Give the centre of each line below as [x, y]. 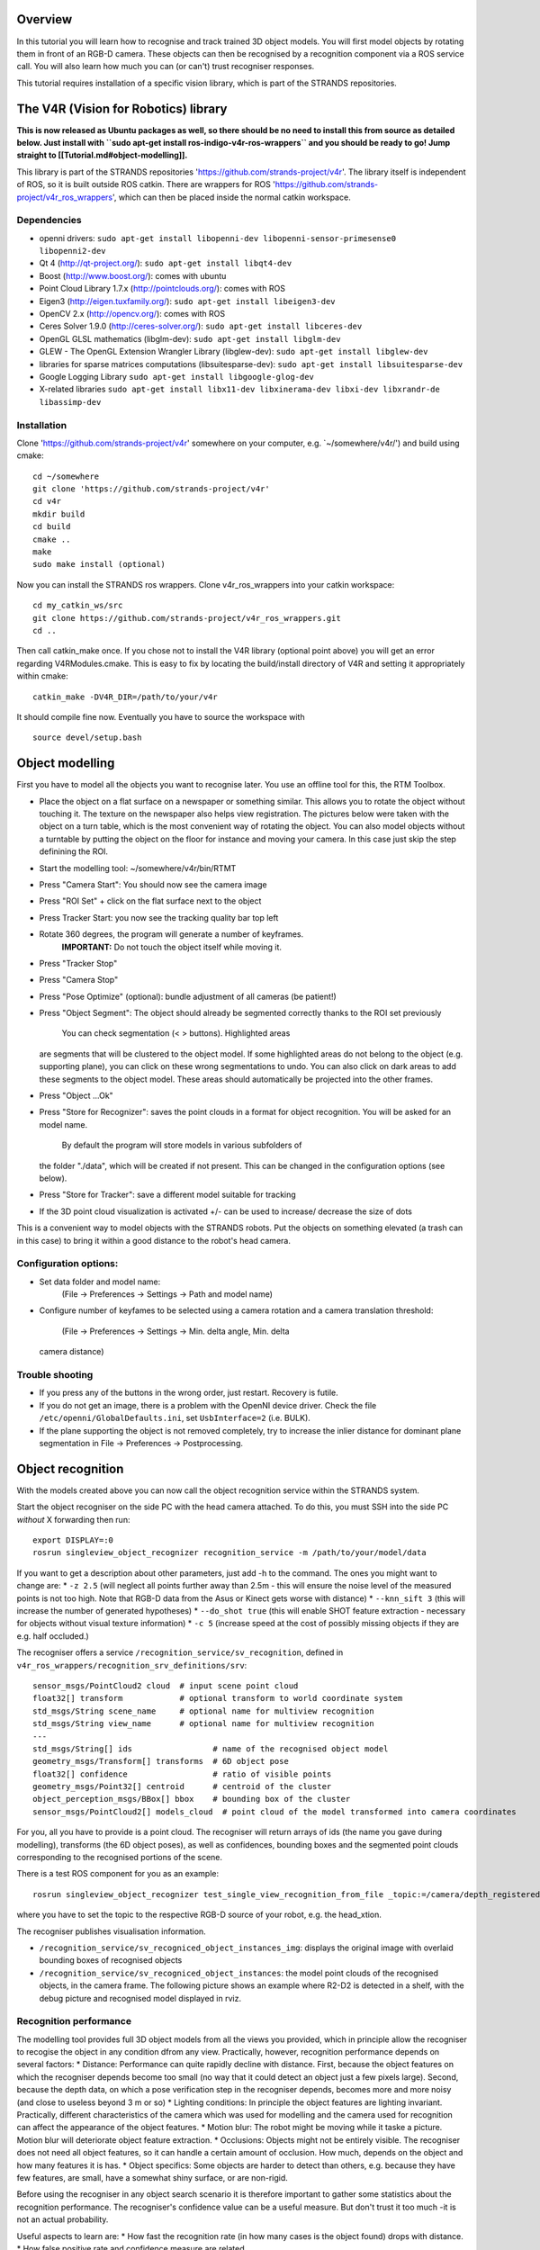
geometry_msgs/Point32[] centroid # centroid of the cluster [182, 1787]
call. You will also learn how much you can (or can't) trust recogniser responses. [166, 67]
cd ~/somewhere [66, 476]
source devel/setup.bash [87, 738]
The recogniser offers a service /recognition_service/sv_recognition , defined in [180, 1652]
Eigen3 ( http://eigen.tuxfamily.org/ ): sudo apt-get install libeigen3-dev [188, 301]
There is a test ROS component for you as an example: [118, 1874]
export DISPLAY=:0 [73, 1540]
